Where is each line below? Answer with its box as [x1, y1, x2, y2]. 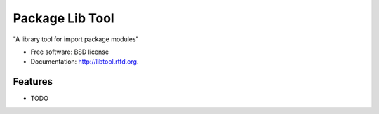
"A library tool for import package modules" [13, 35, 140, 43]
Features [13, 76, 53, 87]
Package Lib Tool [13, 10, 115, 26]
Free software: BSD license [30, 48, 109, 56]
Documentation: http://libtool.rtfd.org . [30, 57, 139, 66]
